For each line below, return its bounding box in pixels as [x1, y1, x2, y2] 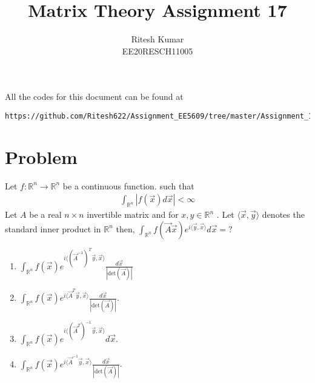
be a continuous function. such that [62, 179, 194, 192]
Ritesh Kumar [131, 33, 184, 45]
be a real [29, 208, 62, 221]
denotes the [262, 208, 305, 221]
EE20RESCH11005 [122, 44, 193, 57]
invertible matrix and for [87, 208, 179, 221]
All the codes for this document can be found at [5, 90, 184, 103]
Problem [5, 144, 78, 169]
